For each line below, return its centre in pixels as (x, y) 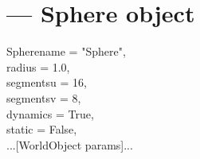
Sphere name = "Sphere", (66, 51)
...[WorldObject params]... (70, 144)
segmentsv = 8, (44, 97)
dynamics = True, (50, 113)
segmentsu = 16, (47, 82)
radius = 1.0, (38, 66)
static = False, (42, 129)
